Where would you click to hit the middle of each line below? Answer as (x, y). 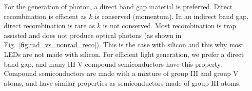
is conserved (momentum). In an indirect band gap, (172, 16)
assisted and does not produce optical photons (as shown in (93, 35)
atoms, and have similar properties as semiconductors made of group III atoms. (123, 82)
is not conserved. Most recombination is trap (170, 26)
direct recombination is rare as (49, 26)
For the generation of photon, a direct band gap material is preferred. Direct (118, 6)
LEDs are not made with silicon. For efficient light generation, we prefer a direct (124, 54)
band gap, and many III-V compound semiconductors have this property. (113, 64)
